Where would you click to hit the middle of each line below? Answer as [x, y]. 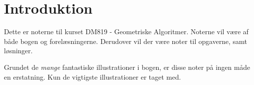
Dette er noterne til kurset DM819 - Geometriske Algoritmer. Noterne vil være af [126, 32]
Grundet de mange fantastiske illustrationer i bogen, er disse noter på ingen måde [127, 67]
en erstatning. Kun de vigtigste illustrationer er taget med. [93, 76]
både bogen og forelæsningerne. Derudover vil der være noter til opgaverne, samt [126, 41]
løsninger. [18, 51]
